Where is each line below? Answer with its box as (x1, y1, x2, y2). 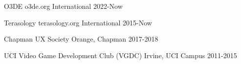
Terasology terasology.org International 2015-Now (4, 17, 152, 27)
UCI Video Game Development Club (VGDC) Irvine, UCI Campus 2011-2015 (4, 50, 237, 60)
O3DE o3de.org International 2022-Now (4, 1, 123, 11)
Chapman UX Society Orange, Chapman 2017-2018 (4, 34, 158, 44)
